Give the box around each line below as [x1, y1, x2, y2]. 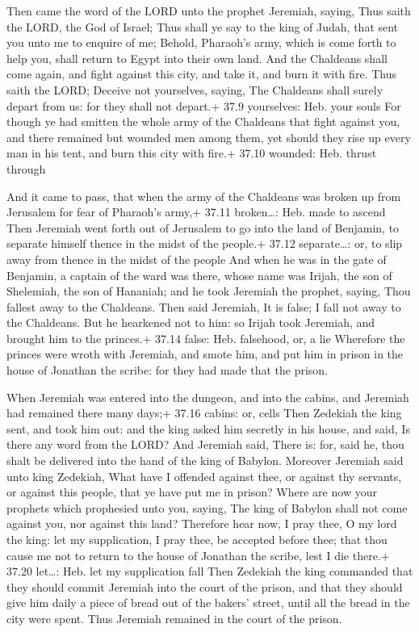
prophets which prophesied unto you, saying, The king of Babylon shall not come [6, 499, 408, 516]
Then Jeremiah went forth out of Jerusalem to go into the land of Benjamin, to [6, 219, 400, 236]
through [6, 160, 46, 177]
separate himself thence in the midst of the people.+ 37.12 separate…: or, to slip [6, 235, 403, 252]
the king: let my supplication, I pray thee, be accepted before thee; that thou [6, 531, 388, 547]
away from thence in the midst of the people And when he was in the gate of [6, 250, 387, 267]
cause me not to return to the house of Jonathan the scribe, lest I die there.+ [6, 546, 390, 563]
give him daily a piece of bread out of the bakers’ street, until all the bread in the [6, 594, 410, 611]
